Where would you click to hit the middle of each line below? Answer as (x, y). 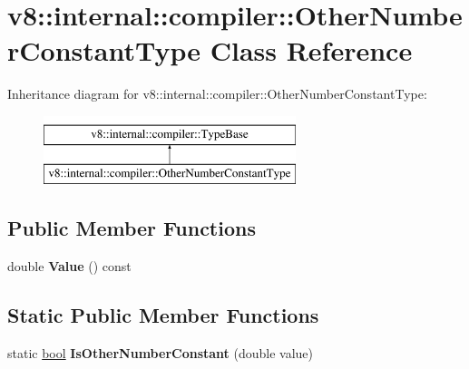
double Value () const (69, 266)
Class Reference (311, 50)
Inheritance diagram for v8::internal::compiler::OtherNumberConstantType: (217, 94)
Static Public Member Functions (163, 315)
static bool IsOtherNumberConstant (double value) (161, 353)
